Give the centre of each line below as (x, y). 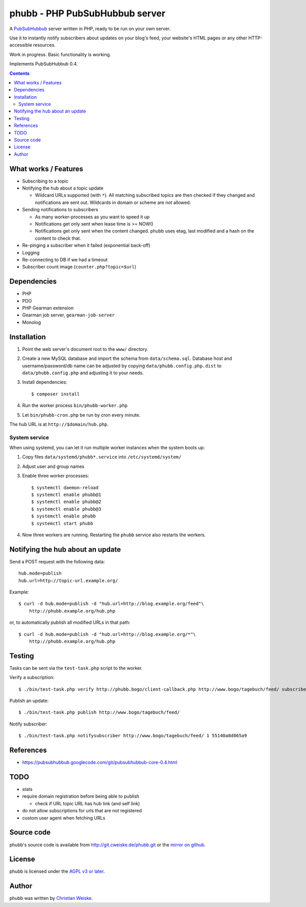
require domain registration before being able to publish (81, 796)
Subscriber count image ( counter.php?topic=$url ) (79, 267)
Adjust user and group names (53, 466)
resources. (45, 45)
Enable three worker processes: (56, 476)
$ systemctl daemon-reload (65, 487)
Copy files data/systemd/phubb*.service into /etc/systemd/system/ (102, 457)
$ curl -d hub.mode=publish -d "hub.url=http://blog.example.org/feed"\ (111, 604)
